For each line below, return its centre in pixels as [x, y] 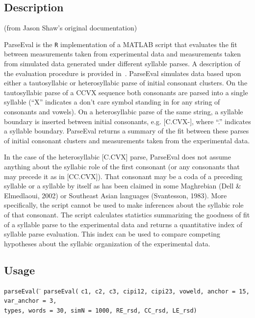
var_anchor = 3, [30, 301]
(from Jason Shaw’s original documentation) [71, 28]
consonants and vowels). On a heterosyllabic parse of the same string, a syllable [124, 112]
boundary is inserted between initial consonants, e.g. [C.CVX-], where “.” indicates [127, 121]
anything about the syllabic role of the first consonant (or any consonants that [122, 166]
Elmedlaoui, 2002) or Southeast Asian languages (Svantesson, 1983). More [115, 195]
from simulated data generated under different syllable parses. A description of [122, 64]
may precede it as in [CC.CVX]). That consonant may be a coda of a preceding [123, 176]
